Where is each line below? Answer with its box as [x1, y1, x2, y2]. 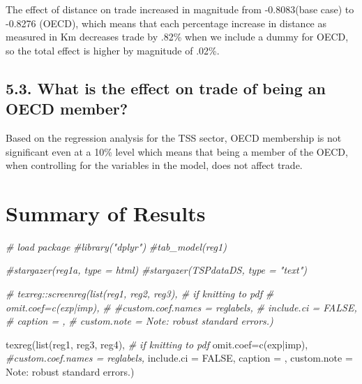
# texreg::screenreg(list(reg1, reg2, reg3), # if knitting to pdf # [6, 286, 274, 301]
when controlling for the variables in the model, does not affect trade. [6, 158, 303, 172]
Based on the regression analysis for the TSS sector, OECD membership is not [6, 130, 342, 145]
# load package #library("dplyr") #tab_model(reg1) [6, 239, 227, 253]
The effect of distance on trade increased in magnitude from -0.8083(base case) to [6, 2, 354, 16]
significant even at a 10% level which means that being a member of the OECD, [6, 144, 348, 158]
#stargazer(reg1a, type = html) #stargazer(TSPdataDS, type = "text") [6, 263, 307, 277]
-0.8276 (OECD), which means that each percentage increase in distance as [6, 15, 326, 30]
